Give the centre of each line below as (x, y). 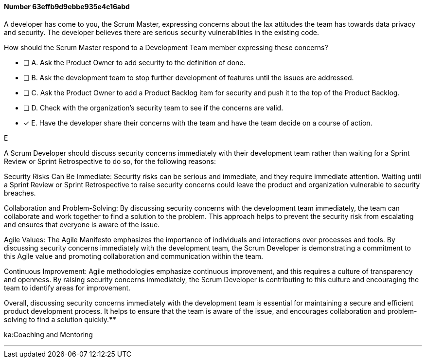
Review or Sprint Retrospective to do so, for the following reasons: (110, 161)
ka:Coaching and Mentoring (48, 334)
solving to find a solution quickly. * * (60, 319)
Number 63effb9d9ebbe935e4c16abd (67, 7)
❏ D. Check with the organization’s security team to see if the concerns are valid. (153, 108)
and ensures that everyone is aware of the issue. (82, 224)
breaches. (20, 193)
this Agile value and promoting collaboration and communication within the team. (134, 256)
